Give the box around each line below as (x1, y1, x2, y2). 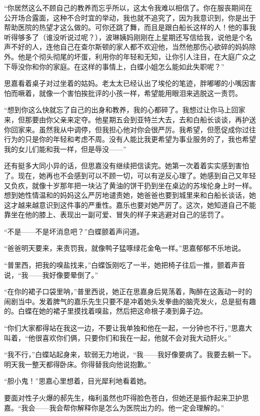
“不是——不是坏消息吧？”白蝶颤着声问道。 (4, 226, 144, 236)
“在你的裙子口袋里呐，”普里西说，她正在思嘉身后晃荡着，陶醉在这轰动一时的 (4, 286, 252, 297)
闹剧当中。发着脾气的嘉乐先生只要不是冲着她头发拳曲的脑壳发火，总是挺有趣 (4, 296, 256, 306)
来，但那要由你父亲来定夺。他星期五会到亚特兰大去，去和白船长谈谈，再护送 (4, 114, 256, 124)
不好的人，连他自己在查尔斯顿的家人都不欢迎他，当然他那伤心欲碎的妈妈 (10, 41, 249, 52)
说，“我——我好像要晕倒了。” (4, 269, 98, 280)
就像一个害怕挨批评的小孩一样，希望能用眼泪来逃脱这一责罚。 (38, 87, 242, 98)
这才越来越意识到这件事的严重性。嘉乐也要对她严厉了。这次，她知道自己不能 (4, 199, 256, 210)
